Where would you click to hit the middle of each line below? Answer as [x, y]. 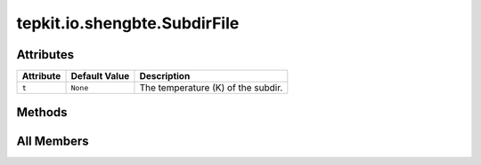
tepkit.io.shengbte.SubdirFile [128, 23]
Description [165, 76]
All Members [53, 141]
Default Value [100, 76]
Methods [42, 112]
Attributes [45, 55]
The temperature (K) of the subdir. [211, 88]
